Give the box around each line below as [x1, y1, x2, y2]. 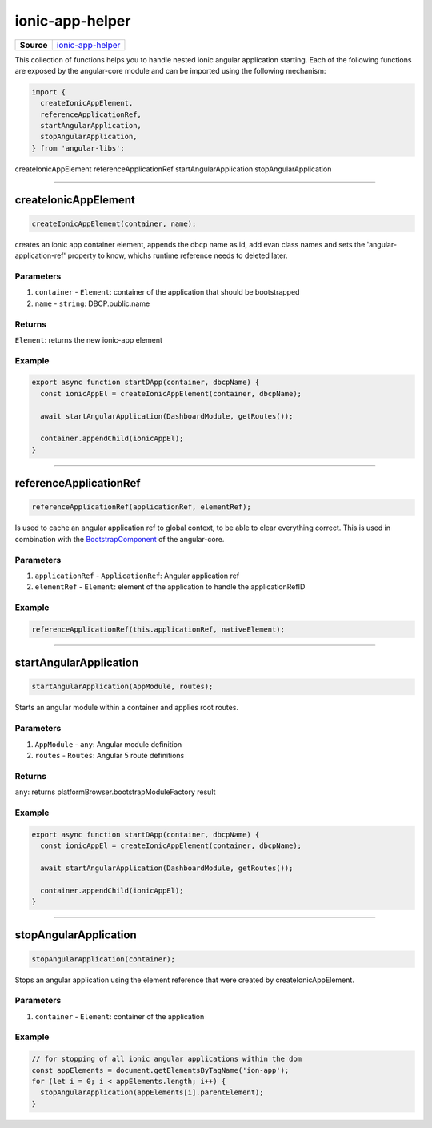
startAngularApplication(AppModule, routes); [31, 682, 214, 692]
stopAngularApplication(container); [31, 954, 176, 964]
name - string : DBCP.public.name [34, 299, 150, 308]
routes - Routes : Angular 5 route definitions [34, 750, 185, 760]
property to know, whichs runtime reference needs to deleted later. [67, 251, 288, 260]
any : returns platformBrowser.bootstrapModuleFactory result [14, 787, 216, 797]
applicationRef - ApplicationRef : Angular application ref [34, 571, 240, 580]
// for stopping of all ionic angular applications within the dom [31, 1054, 302, 1064]
